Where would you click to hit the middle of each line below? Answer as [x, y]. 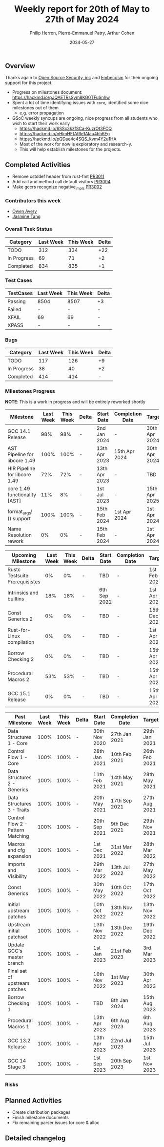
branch [16, 963]
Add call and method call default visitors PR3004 [61, 182]
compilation [21, 642]
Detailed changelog [35, 1138]
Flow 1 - [18, 757]
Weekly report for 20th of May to [82, 9]
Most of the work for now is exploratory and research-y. [76, 144]
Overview [20, 66]
